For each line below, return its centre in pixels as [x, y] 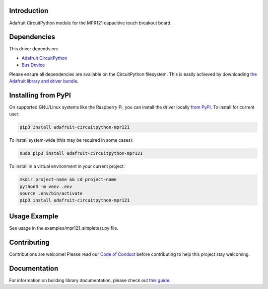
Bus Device [33, 65]
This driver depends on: [33, 49]
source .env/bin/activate [51, 193]
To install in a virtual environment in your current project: [67, 166]
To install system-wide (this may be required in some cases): [71, 140]
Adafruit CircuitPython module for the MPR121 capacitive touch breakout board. [90, 23]
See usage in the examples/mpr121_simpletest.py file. [64, 228]
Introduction [29, 11]
